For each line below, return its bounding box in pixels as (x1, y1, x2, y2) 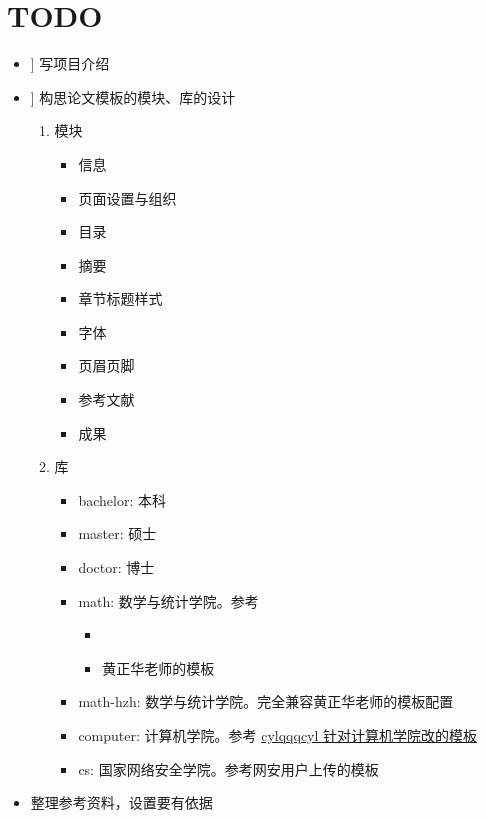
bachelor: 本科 (78, 489, 166, 510)
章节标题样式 (78, 288, 163, 309)
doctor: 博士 (78, 557, 155, 578)
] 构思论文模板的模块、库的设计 (30, 86, 236, 107)
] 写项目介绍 (30, 53, 110, 74)
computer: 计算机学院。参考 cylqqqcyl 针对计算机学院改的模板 (78, 725, 478, 745)
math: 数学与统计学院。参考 (78, 590, 259, 611)
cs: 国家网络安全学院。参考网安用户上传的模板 (78, 758, 379, 779)
